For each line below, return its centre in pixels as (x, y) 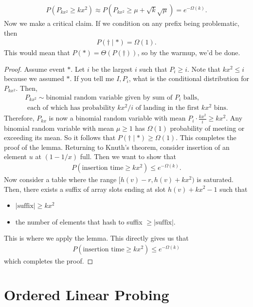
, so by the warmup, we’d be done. (189, 52)
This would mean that (37, 52)
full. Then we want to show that (128, 156)
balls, (191, 97)
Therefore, (19, 118)
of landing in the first (167, 108)
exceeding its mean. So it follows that (60, 137)
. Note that (204, 69)
